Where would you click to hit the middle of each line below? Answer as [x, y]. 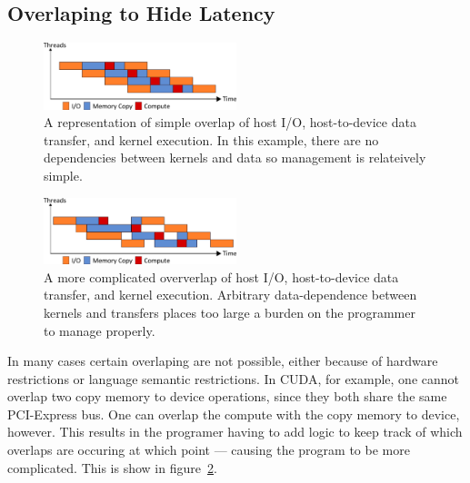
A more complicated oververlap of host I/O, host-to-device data [221, 276]
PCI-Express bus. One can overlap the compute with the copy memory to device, [234, 414]
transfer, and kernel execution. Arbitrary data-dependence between [230, 295]
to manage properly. [100, 330]
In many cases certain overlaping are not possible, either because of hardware [223, 361]
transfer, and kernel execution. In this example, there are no [211, 139]
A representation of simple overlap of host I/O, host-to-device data [230, 122]
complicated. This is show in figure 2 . [112, 467]
